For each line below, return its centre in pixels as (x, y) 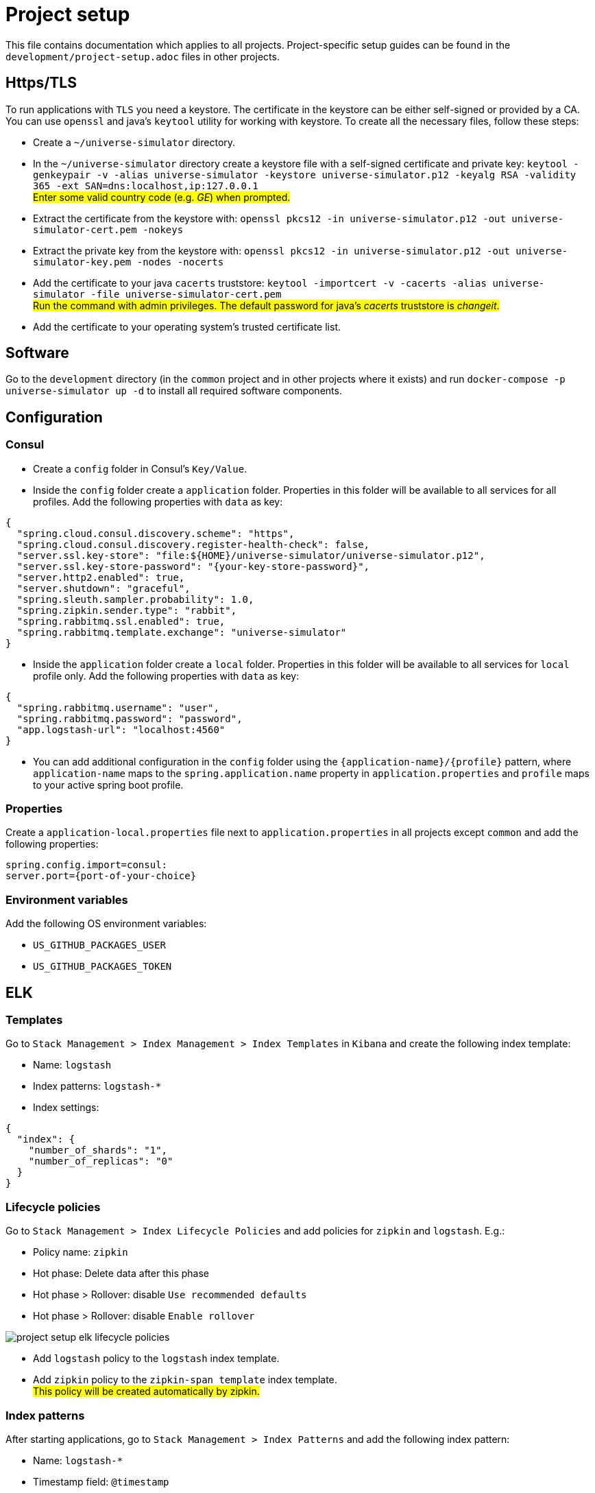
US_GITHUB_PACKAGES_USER (99, 945)
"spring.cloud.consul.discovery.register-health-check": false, (193, 544)
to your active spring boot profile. (108, 785)
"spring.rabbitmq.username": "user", (118, 707)
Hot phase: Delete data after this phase (121, 1274)
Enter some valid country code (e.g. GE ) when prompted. (162, 197)
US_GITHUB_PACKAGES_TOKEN (102, 967)
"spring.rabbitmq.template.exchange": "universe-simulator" (182, 632)
